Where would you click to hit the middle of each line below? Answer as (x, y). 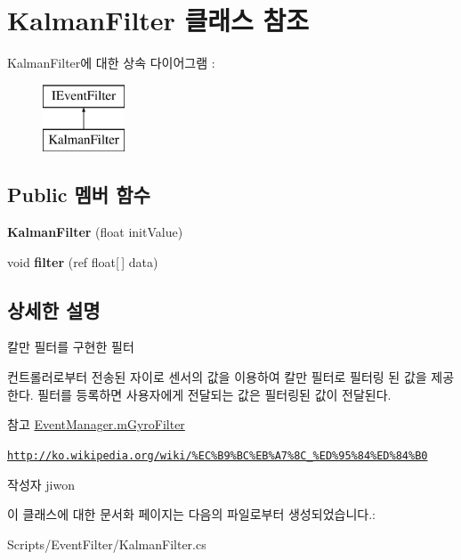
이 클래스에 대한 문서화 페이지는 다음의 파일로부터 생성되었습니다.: (191, 514)
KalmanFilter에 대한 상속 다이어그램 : (111, 63)
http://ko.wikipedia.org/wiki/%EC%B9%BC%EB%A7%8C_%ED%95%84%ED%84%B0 (218, 455)
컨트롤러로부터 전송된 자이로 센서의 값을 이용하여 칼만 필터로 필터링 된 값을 (217, 377)
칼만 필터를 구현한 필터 (71, 347)
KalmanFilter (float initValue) (95, 232)
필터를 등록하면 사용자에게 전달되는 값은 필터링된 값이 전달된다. (214, 394)
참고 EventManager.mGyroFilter (96, 424)
